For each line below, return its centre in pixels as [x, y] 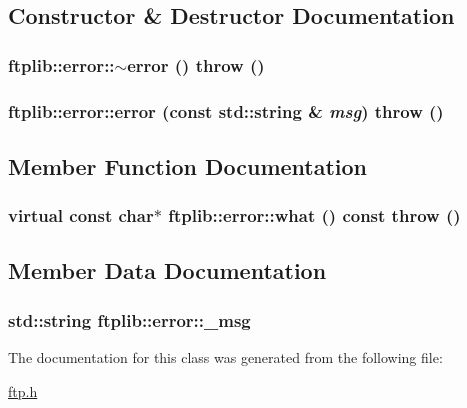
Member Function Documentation [188, 165]
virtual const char [81, 215]
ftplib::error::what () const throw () [314, 215]
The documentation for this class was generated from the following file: [225, 357]
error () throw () [196, 64]
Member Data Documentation [167, 270]
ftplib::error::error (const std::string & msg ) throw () [226, 110]
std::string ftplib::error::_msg [129, 319]
